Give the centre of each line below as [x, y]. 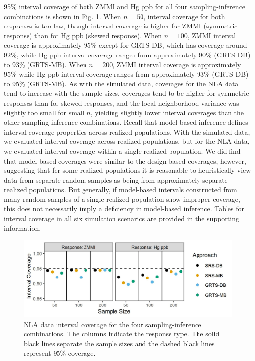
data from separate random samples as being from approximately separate [116, 180]
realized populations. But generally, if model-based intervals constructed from [121, 189]
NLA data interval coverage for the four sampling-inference [113, 324]
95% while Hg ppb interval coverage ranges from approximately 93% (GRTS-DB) [126, 74]
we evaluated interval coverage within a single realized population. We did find [122, 151]
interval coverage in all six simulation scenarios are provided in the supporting [122, 218]
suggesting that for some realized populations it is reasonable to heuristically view [127, 170]
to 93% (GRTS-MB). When [45, 64]
